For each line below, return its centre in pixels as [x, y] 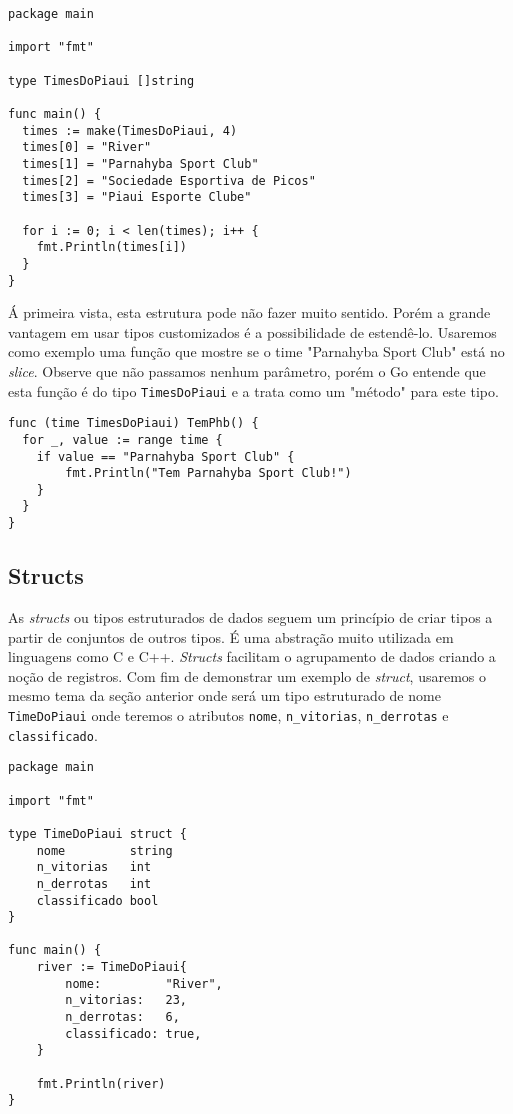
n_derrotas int [94, 883]
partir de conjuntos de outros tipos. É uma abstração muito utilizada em [231, 636]
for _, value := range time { [122, 439]
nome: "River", [144, 983]
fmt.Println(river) [101, 1083]
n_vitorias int [94, 867]
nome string [104, 850]
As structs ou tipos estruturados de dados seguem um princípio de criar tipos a [250, 616]
